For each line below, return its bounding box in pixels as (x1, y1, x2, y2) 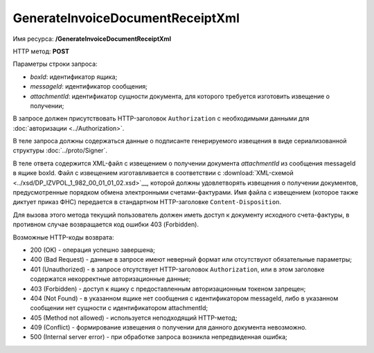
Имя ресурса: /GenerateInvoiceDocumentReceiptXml (12, 35, 171, 43)
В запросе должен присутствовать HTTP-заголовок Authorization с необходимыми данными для (12, 114, 310, 123)
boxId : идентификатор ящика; (30, 73, 118, 81)
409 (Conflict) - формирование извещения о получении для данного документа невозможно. (30, 323, 308, 332)
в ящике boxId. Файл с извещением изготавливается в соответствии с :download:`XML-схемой (12, 169, 294, 177)
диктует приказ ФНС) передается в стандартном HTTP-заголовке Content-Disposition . (12, 198, 282, 206)
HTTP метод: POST (12, 47, 69, 55)
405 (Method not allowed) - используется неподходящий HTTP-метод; (30, 314, 238, 322)
